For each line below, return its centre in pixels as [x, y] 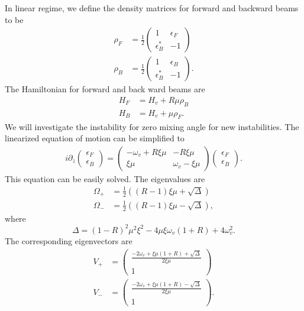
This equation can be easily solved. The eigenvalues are [105, 178]
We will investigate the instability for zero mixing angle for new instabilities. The [152, 126]
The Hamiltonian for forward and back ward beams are [105, 89]
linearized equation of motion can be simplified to [95, 138]
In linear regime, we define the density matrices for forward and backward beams [152, 8]
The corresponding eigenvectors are [69, 240]
